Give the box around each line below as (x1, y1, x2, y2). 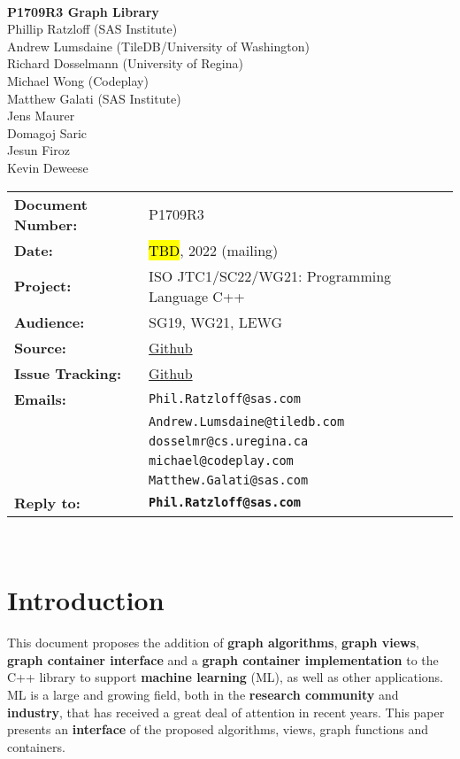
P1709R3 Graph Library (7, 2, 159, 20)
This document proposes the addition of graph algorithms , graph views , (7, 633, 419, 652)
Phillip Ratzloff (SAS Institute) (7, 19, 178, 38)
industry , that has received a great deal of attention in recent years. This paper (7, 702, 445, 721)
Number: (14, 213, 78, 235)
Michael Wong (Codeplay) (7, 71, 149, 89)
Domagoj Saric (7, 123, 88, 142)
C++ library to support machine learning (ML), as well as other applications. (7, 668, 444, 686)
